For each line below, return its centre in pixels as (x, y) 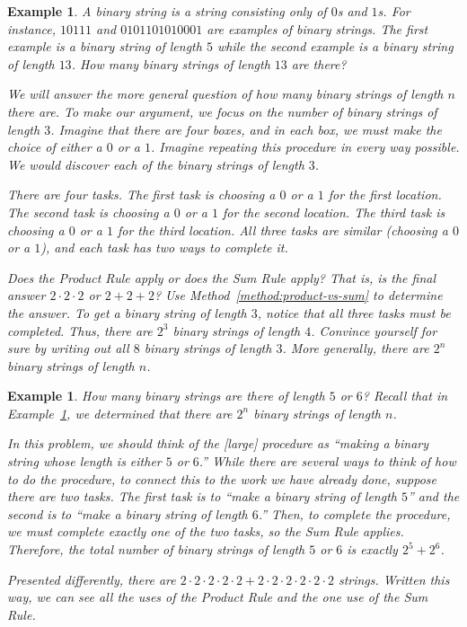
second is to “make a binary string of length (128, 513)
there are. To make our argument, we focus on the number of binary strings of (222, 111)
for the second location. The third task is (334, 212)
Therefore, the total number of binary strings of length (156, 549)
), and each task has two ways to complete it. (164, 247)
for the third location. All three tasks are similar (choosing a (282, 230)
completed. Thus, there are (80, 330)
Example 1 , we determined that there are (120, 413)
